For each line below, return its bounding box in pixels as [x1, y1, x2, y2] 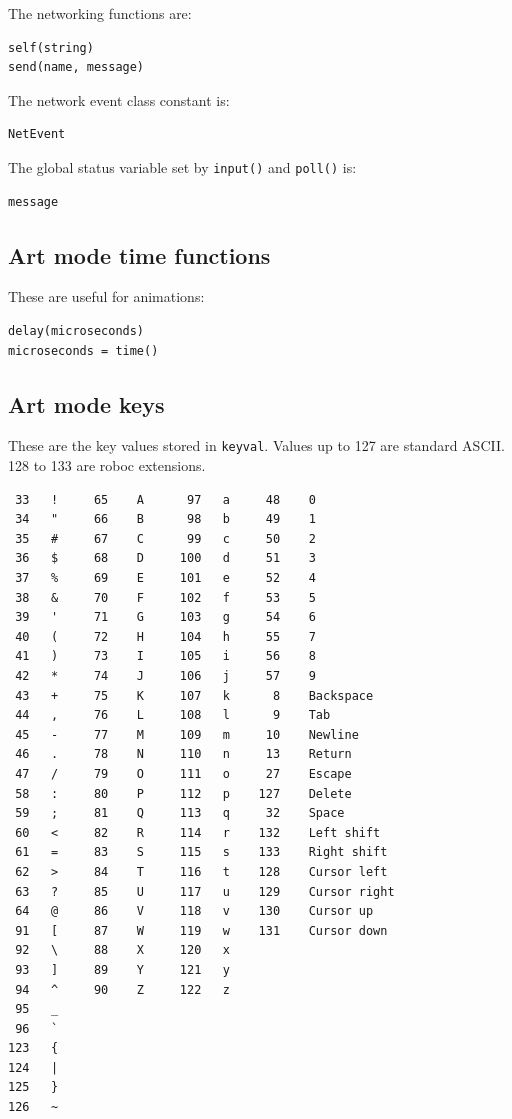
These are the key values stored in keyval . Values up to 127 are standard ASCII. [8, 435, 505, 456]
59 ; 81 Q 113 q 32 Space [15, 806, 345, 821]
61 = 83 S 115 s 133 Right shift [15, 845, 388, 860]
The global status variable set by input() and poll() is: [8, 156, 357, 177]
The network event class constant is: [8, 89, 230, 110]
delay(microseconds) [8, 324, 145, 339]
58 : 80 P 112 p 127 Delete [15, 786, 352, 801]
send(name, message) [8, 60, 145, 75]
